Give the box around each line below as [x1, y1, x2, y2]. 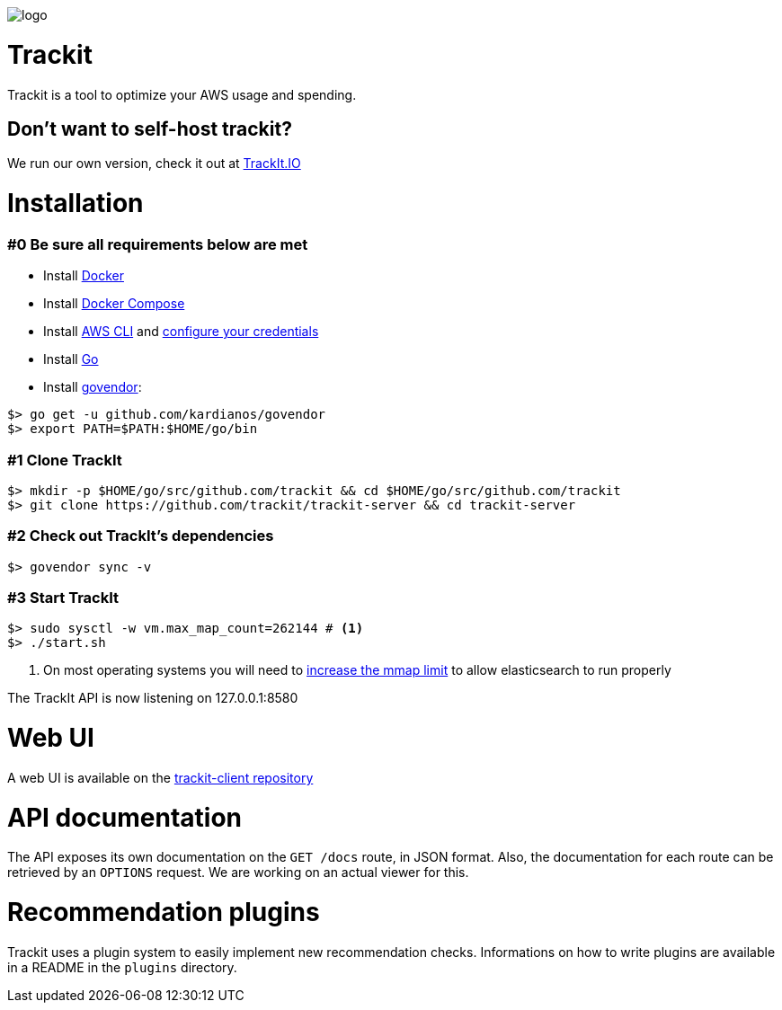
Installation [7, 188, 144, 219]
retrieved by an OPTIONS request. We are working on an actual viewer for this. [7, 864, 469, 881]
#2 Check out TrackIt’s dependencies [7, 527, 274, 545]
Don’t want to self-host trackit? [7, 117, 292, 140]
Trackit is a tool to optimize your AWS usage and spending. [7, 86, 357, 102]
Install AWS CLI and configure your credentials [43, 323, 319, 340]
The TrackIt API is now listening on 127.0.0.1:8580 [7, 690, 298, 706]
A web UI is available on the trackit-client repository [7, 769, 314, 785]
